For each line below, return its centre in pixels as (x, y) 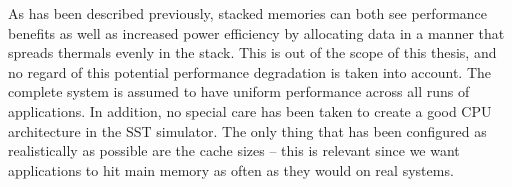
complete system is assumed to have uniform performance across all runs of (239, 91)
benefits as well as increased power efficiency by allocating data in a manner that (256, 32)
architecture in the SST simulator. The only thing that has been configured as (247, 130)
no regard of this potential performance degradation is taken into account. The (249, 71)
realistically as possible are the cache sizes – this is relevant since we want (234, 150)
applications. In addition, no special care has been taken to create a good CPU (250, 110)
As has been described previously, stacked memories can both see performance (248, 13)
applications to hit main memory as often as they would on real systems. (231, 169)
